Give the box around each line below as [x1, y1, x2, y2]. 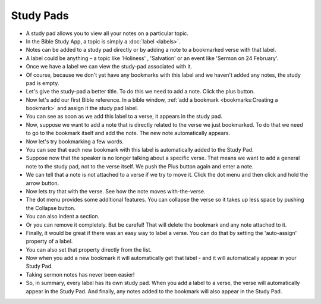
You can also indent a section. [26, 213, 100, 220]
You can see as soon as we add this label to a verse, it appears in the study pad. [26, 113, 223, 120]
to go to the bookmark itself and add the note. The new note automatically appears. [26, 130, 231, 137]
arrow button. [26, 179, 59, 187]
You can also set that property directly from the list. [26, 246, 152, 253]
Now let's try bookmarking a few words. [26, 137, 124, 145]
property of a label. [26, 238, 73, 245]
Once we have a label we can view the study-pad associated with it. [26, 63, 193, 70]
